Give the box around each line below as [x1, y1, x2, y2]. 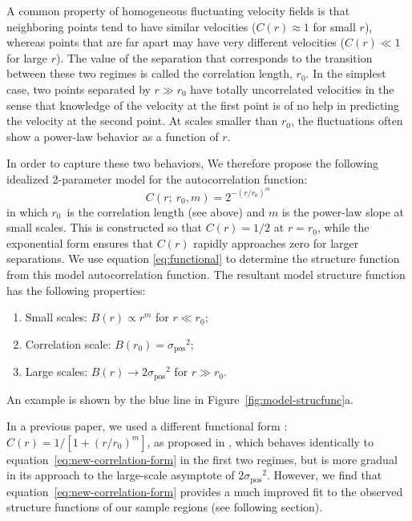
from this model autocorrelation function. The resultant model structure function [6, 265, 406, 282]
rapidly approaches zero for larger [193, 234, 359, 251]
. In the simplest [305, 65, 386, 82]
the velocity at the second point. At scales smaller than [6, 112, 278, 129]
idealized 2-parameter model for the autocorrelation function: [6, 170, 308, 187]
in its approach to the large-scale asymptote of [6, 466, 235, 483]
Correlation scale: [25, 335, 111, 352]
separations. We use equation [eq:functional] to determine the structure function [6, 250, 400, 267]
